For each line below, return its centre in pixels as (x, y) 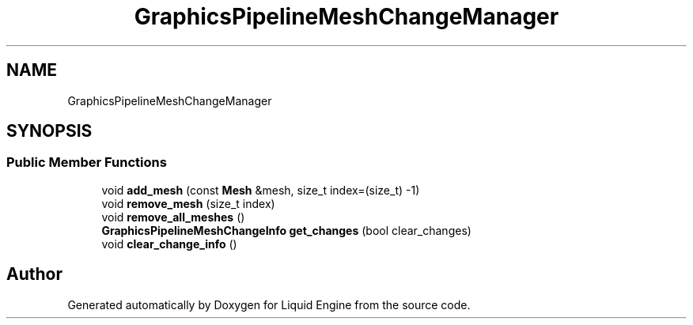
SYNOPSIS (49, 131)
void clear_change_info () (169, 244)
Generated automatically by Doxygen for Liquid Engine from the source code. (269, 304)
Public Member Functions (87, 162)
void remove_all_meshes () (173, 217)
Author (34, 274)
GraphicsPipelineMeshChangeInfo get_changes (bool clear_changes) (286, 230)
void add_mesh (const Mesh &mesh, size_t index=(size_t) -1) (261, 190)
